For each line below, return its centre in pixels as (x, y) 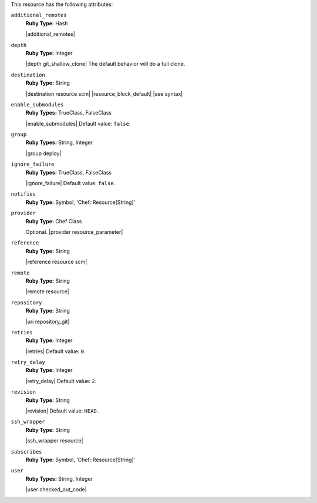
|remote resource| (48, 291)
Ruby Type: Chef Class (54, 221)
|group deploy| (43, 153)
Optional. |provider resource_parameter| (74, 232)
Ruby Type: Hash (47, 23)
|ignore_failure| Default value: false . (70, 183)
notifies (23, 194)
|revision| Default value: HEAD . (62, 411)
